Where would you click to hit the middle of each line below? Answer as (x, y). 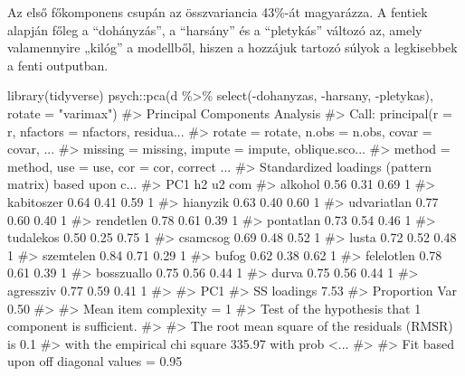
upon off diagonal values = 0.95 (95, 361)
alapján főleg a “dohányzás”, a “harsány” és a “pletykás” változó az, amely (215, 29)
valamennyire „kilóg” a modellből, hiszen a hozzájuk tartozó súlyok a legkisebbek (232, 47)
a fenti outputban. (58, 65)
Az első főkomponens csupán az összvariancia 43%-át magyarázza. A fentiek (218, 12)
